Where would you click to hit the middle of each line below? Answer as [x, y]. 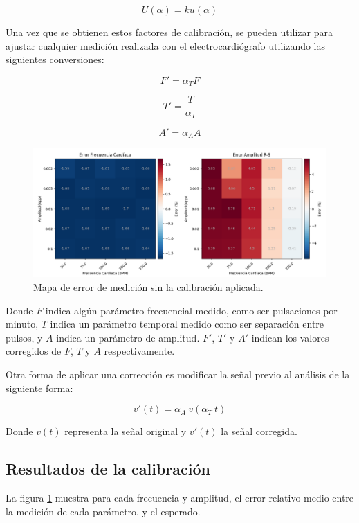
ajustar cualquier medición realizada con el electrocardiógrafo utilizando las [166, 45]
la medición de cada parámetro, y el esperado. [103, 511]
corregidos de [34, 351]
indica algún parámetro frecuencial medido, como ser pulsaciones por [191, 310]
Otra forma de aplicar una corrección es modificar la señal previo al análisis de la [178, 374]
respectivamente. [139, 351]
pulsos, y [24, 337]
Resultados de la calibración [108, 469]
